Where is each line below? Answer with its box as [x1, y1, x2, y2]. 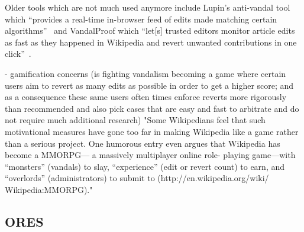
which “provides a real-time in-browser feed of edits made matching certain [5, 12, 277, 25]
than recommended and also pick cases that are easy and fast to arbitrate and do [5, 102, 299, 114]
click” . [5, 47, 31, 60]
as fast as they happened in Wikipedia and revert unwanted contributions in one [5, 36, 297, 48]
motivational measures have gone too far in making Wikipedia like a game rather [5, 125, 299, 137]
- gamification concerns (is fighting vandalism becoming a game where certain [5, 67, 286, 79]
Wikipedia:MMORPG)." [5, 183, 93, 195]
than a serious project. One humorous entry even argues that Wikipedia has [5, 137, 280, 149]
